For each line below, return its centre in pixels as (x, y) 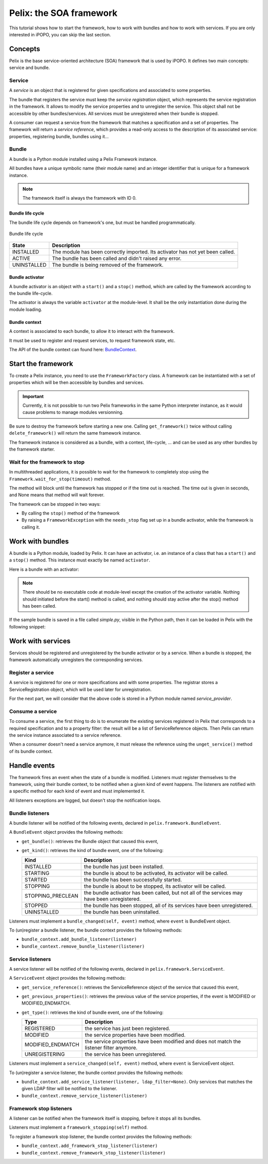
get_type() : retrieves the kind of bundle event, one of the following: (93, 1012)
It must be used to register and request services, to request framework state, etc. (92, 340)
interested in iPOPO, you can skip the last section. (60, 34)
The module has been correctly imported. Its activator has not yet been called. (143, 252)
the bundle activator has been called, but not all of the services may (163, 893)
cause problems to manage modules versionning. (73, 412)
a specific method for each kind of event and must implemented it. (77, 791)
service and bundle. (30, 68)
